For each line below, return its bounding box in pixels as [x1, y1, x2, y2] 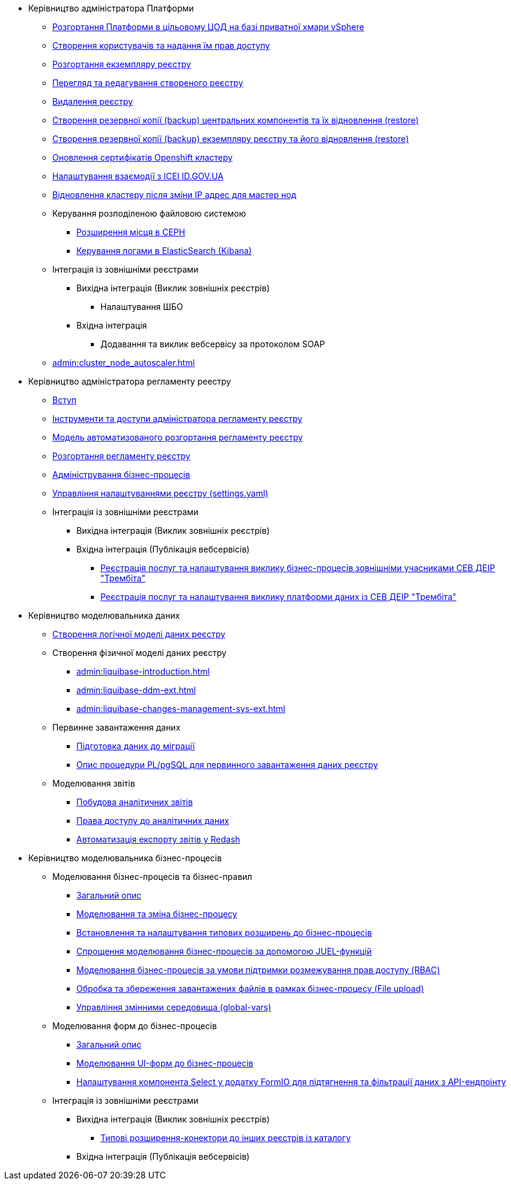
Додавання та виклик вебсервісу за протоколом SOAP [100, 339, 325, 349]
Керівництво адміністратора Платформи [28, 3, 194, 13]
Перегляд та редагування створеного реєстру [52, 78, 243, 88]
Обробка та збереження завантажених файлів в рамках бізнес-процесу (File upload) [76, 983, 424, 994]
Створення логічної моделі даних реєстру [52, 629, 225, 639]
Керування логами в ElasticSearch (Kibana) [76, 246, 252, 256]
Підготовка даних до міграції [76, 741, 195, 751]
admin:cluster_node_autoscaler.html [52, 357, 195, 368]
